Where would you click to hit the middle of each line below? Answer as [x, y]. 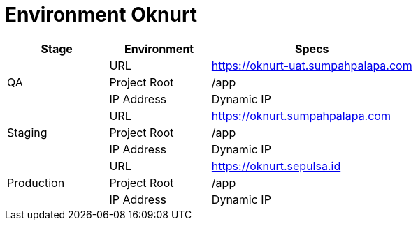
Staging [27, 132]
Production [36, 182]
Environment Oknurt [101, 15]
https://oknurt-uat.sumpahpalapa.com [312, 65]
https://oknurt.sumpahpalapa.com [301, 115]
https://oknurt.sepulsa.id [276, 166]
